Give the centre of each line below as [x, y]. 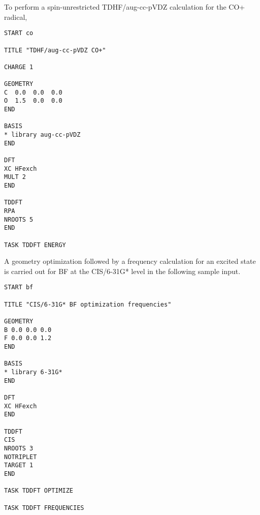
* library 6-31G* [33, 372]
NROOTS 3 [19, 448]
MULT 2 [15, 177]
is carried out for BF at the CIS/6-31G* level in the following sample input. [122, 271]
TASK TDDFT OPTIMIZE [39, 491]
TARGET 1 [19, 465]
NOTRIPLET [21, 457]
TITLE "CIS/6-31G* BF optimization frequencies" [88, 304]
